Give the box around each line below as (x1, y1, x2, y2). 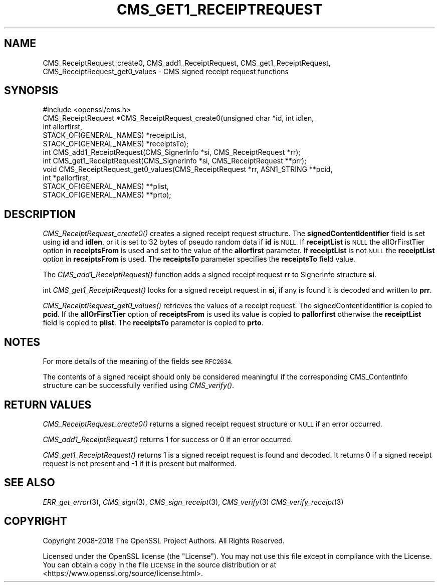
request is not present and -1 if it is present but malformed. (43, 459, 237, 468)
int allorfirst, (43, 122, 82, 131)
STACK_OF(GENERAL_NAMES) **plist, (43, 182, 169, 191)
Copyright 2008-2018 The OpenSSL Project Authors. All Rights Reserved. (43, 536, 285, 545)
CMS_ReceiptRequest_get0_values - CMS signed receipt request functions (43, 67, 289, 76)
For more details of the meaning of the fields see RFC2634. (43, 357, 233, 366)
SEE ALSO (4, 476, 55, 489)
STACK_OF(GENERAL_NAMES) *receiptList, (43, 131, 186, 140)
